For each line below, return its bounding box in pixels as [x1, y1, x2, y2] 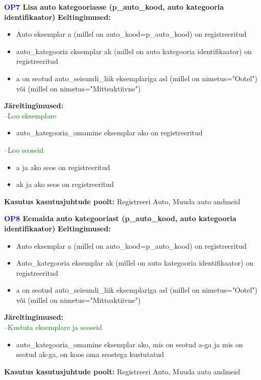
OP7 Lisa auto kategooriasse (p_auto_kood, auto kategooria [4, 2, 224, 12]
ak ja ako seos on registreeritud [16, 179, 114, 189]
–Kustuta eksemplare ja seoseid [4, 322, 102, 332]
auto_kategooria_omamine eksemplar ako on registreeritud [16, 127, 203, 138]
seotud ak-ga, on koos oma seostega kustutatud [16, 349, 164, 360]
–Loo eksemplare [4, 110, 57, 121]
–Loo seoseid [4, 144, 43, 155]
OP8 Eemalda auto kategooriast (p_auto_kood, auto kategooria [4, 213, 236, 224]
